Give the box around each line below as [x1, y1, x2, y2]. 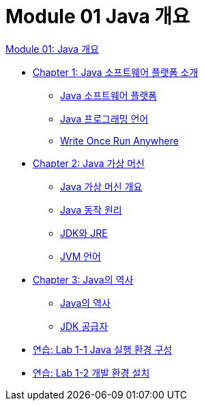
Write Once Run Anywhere [60, 134, 179, 147]
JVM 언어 [60, 250, 101, 262]
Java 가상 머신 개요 [60, 180, 143, 192]
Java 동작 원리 [60, 203, 122, 216]
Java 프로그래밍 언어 [60, 112, 149, 125]
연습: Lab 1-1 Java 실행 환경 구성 [33, 343, 173, 355]
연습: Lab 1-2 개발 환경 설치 [33, 366, 150, 379]
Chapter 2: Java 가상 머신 [33, 157, 145, 169]
